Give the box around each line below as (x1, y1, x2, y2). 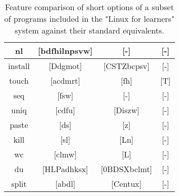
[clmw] (54, 148, 77, 160)
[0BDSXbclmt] (100, 163, 153, 175)
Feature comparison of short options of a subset (5, 1, 174, 13)
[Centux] (111, 178, 142, 189)
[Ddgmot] (48, 60, 82, 72)
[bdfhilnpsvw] (38, 45, 93, 56)
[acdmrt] (50, 75, 81, 86)
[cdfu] (55, 104, 76, 116)
